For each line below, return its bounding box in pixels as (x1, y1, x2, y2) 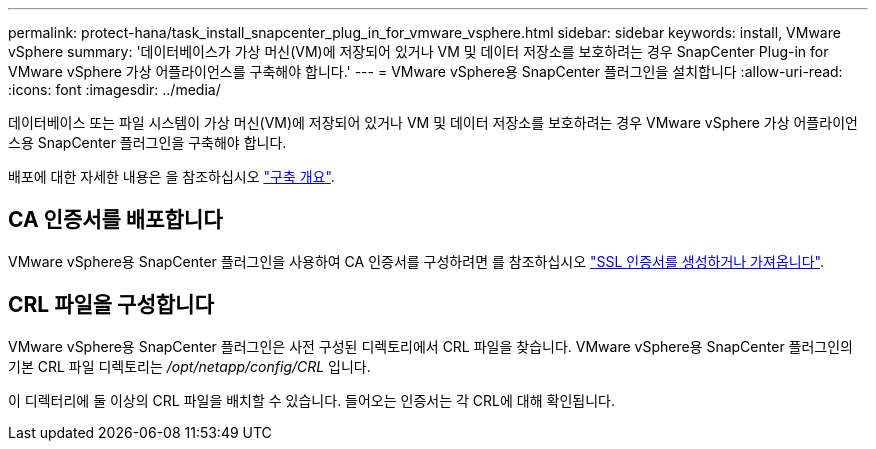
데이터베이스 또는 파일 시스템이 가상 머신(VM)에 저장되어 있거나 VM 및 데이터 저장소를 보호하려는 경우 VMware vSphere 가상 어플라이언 (8, 114, 858, 131)
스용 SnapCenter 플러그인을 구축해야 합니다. (8, 134, 287, 151)
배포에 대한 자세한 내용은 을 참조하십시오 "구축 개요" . (8, 168, 335, 185)
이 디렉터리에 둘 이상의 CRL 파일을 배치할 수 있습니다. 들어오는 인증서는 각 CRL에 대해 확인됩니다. (8, 391, 615, 409)
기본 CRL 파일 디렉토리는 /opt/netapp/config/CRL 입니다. (8, 357, 371, 375)
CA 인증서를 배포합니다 (8, 207, 223, 233)
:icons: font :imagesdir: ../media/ (8, 81, 221, 98)
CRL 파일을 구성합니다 (8, 292, 214, 318)
